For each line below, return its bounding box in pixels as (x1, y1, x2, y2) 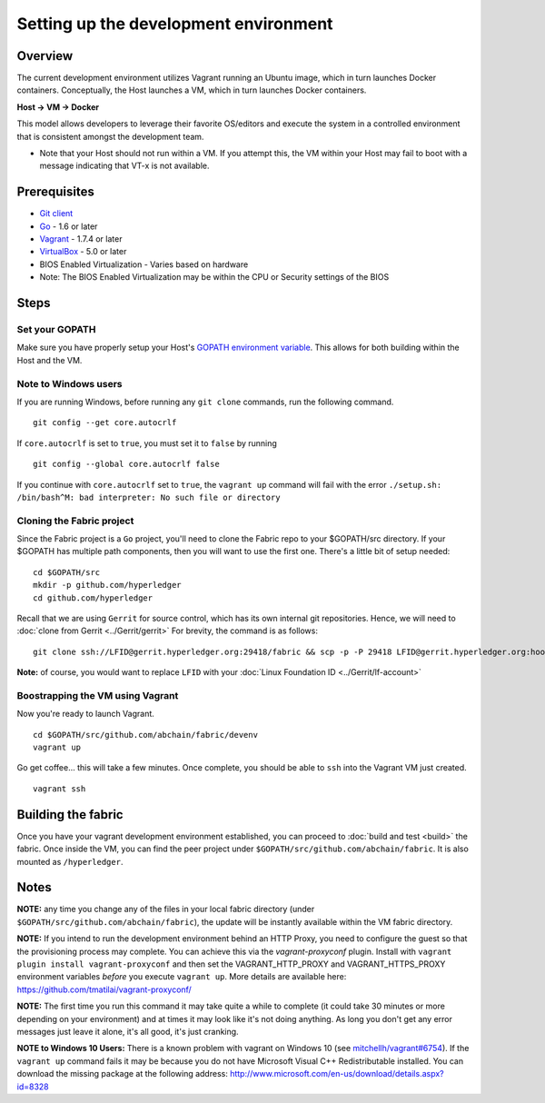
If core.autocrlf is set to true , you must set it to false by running (16, 437, 277, 449)
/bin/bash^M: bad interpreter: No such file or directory (16, 492, 281, 502)
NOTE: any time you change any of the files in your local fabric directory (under (16, 904, 315, 915)
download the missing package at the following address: (16, 1068, 229, 1079)
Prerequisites (16, 184, 94, 200)
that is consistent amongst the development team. (16, 131, 204, 142)
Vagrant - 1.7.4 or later (39, 234, 123, 244)
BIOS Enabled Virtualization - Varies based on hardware (39, 259, 249, 270)
